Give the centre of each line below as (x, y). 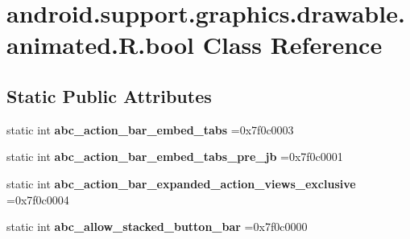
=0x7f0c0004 (38, 199)
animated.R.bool (100, 45)
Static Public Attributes (109, 95)
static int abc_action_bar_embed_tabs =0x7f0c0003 (150, 129)
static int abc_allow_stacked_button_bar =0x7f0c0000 (157, 227)
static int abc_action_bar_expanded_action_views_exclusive (181, 183)
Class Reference (292, 45)
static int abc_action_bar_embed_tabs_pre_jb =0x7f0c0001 (175, 157)
